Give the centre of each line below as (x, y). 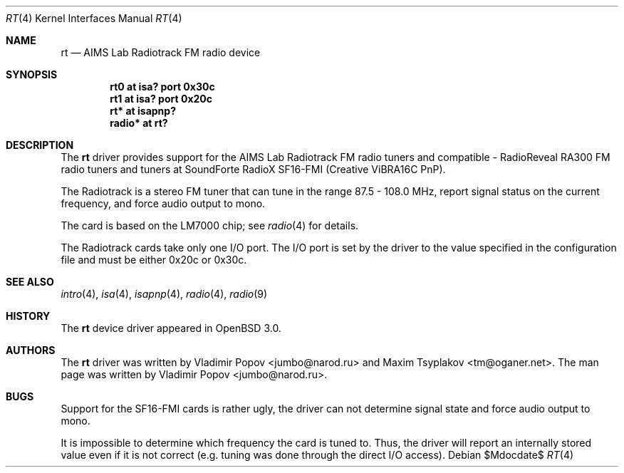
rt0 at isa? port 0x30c (162, 87)
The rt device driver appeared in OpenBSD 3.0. (171, 328)
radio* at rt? (139, 123)
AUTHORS (31, 350)
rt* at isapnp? (143, 111)
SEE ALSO (30, 282)
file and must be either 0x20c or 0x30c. (154, 260)
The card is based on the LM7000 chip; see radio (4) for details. (210, 225)
